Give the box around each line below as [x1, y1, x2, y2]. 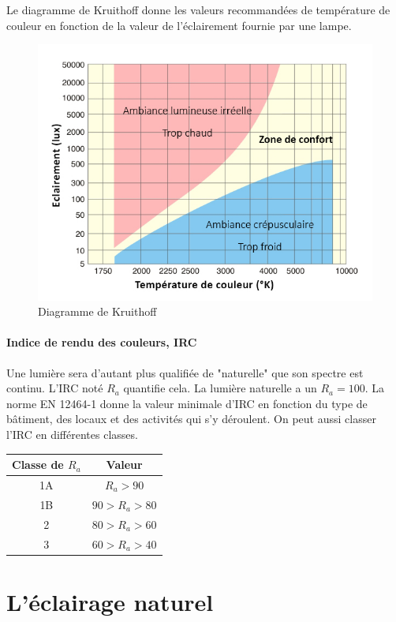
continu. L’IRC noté [6, 380, 103, 396]
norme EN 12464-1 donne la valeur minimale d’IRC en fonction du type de [6, 395, 368, 411]
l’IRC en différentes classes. [6, 426, 138, 443]
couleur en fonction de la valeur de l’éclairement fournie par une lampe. [6, 17, 352, 33]
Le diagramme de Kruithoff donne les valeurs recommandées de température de [6, 2, 390, 17]
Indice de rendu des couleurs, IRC [6, 334, 197, 350]
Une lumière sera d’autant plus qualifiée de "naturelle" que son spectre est [6, 364, 364, 380]
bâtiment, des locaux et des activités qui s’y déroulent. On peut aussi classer [6, 410, 376, 427]
